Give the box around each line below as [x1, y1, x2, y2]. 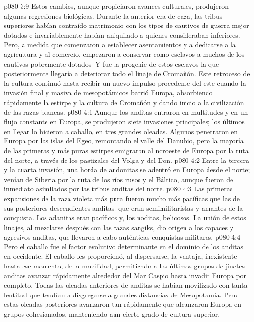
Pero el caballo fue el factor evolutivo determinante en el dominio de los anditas [4, 241, 243, 251]
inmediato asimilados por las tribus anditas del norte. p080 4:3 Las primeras [4, 184, 233, 194]
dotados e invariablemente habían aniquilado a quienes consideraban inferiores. [4, 29, 240, 40]
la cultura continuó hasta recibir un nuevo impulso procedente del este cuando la [4, 78, 246, 88]
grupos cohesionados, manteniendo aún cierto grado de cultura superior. [4, 309, 220, 319]
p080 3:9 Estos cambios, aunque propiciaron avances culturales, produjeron [4, 1, 229, 11]
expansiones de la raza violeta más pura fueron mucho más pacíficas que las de [4, 193, 240, 203]
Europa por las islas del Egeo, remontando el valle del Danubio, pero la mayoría [4, 135, 244, 146]
